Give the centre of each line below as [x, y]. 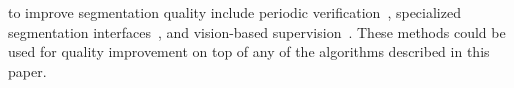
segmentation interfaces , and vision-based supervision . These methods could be [257, 31]
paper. [27, 70]
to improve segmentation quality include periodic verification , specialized [234, 12]
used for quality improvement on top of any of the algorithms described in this [249, 51]
